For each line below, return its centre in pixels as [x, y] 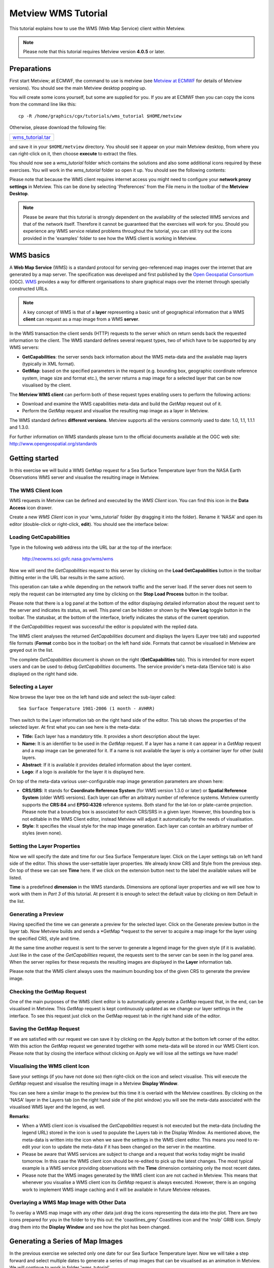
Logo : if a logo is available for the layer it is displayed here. [83, 772]
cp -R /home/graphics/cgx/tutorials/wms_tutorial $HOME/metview [100, 116]
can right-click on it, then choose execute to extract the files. [74, 153]
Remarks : [20, 1116]
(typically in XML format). [49, 364]
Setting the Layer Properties [45, 846]
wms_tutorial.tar [31, 137]
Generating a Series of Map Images [66, 1241]
